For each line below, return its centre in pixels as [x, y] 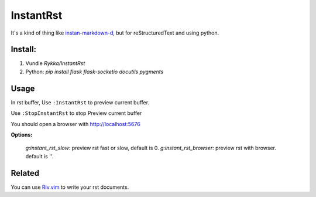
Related [25, 173]
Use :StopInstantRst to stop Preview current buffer [76, 113]
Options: [22, 134]
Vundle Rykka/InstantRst [55, 63]
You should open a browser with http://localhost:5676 [75, 124]
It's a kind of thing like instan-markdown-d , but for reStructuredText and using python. [115, 33]
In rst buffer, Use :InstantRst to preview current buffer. [80, 102]
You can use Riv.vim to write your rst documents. [70, 187]
